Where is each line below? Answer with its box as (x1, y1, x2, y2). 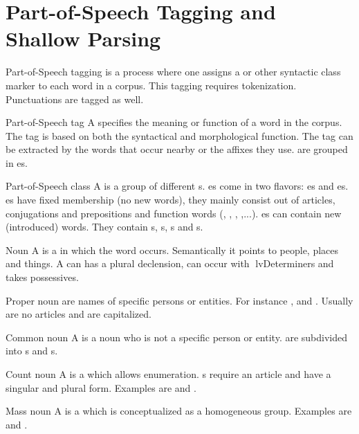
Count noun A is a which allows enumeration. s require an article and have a (6, 367, 331, 381)
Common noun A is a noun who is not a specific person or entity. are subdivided (6, 329, 348, 344)
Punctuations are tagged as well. (6, 91, 144, 106)
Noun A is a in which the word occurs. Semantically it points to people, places (6, 242, 339, 257)
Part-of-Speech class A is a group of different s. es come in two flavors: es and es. (6, 179, 349, 193)
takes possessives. (6, 270, 79, 284)
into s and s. (6, 343, 58, 358)
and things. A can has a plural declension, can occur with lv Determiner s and (6, 256, 334, 271)
